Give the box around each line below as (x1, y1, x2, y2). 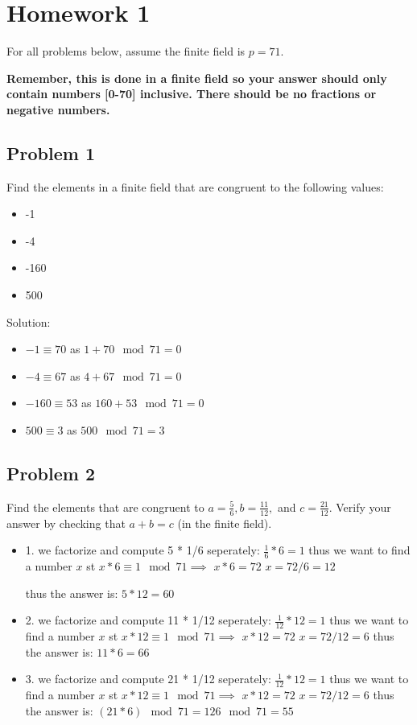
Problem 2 (6, 461, 95, 486)
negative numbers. (6, 101, 110, 117)
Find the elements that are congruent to (6, 498, 204, 515)
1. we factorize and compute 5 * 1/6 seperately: (25, 542, 260, 558)
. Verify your (328, 498, 391, 515)
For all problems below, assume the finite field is (6, 43, 246, 60)
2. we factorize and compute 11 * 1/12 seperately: (25, 612, 271, 628)
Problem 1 (6, 140, 95, 165)
